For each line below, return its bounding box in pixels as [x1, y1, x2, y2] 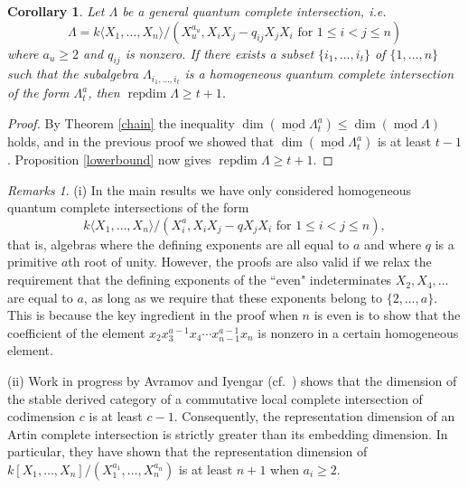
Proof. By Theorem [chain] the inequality [7, 114, 235, 133]
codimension [7, 407, 76, 426]
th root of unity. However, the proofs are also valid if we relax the [68, 252, 432, 271]
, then [88, 83, 120, 102]
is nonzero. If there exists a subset [125, 43, 314, 62]
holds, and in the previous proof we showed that [7, 132, 275, 151]
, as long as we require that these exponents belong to [83, 287, 382, 306]
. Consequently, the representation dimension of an [173, 407, 455, 426]
